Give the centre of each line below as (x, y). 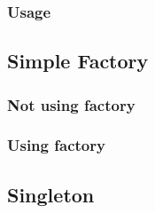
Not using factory (71, 104)
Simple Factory (78, 61)
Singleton (51, 194)
